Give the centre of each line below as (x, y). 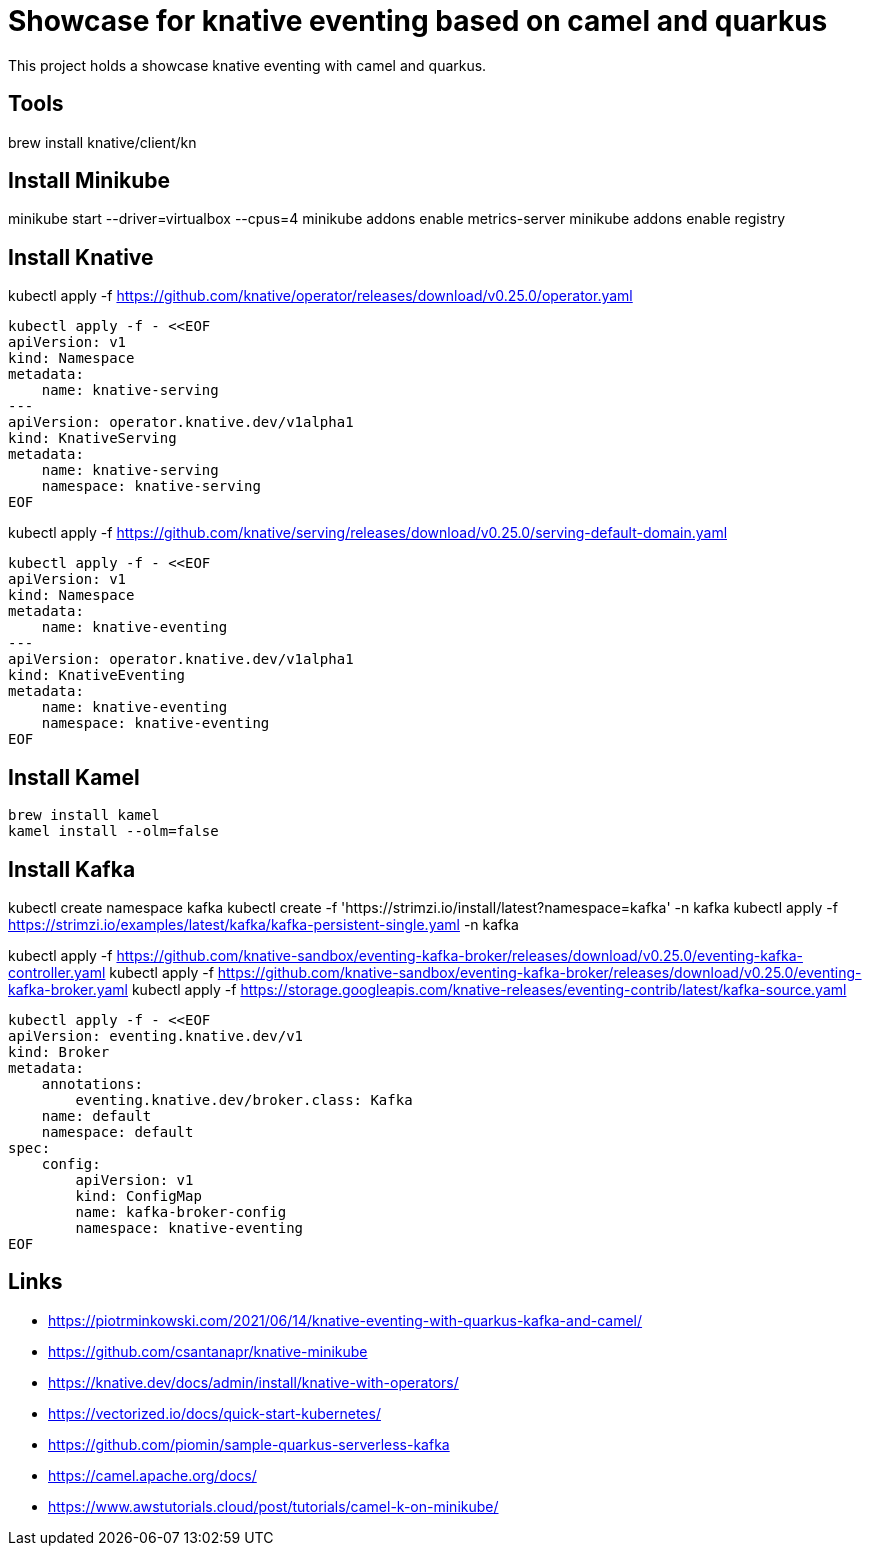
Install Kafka (72, 869)
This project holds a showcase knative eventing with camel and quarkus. (247, 65)
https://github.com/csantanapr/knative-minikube (208, 1351)
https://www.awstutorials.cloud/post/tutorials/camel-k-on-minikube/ (273, 1506)
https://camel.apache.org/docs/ (152, 1475)
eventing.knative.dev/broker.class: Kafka (244, 1099)
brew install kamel (84, 815)
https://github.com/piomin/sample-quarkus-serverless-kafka (249, 1444)
